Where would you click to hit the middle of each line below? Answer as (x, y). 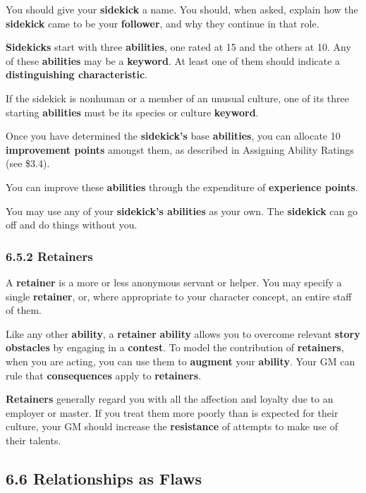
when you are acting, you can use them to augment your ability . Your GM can (181, 361)
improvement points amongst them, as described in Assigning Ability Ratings (180, 149)
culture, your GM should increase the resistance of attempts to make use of (172, 426)
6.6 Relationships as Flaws (104, 478)
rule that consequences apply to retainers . (104, 375)
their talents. (33, 440)
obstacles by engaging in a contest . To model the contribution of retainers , (175, 347)
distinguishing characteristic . (77, 74)
